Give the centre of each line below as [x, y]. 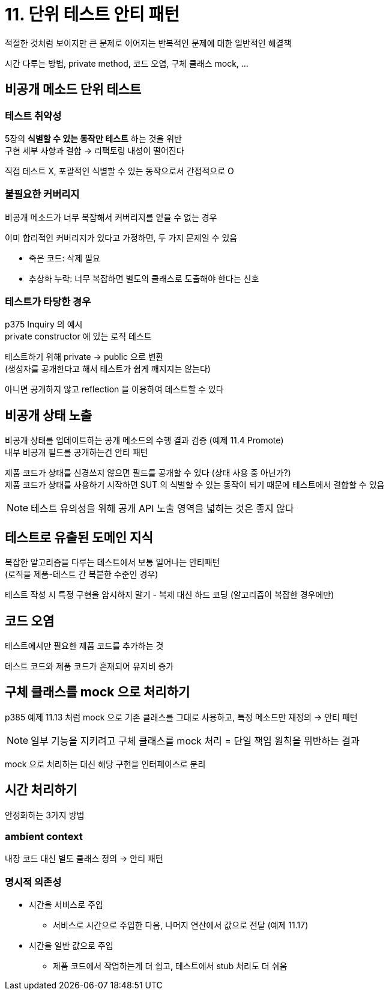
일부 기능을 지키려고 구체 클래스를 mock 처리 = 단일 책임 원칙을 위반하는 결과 [195, 741]
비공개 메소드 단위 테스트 [73, 90]
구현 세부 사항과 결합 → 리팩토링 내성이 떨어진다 [95, 150]
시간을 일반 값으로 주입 [71, 946]
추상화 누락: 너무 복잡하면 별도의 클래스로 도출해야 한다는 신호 [144, 278]
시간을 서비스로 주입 [66, 905]
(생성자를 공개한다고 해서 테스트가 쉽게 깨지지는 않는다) [108, 369]
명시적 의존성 [33, 882]
